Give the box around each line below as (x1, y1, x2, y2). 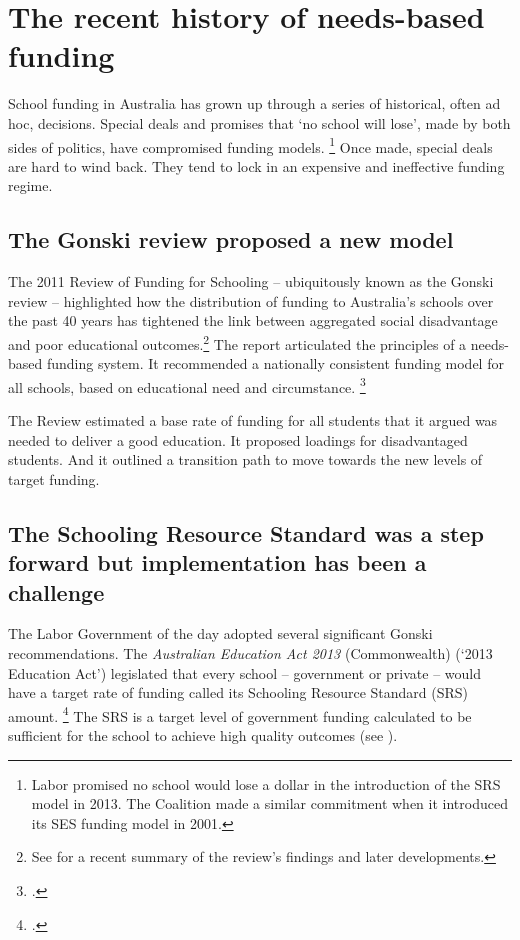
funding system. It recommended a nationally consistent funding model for (46, 353, 504, 374)
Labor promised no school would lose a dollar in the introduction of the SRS (31, 773, 501, 794)
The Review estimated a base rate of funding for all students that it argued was (8, 410, 498, 431)
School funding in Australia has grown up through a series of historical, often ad (8, 93, 501, 114)
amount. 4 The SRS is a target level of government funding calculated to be (8, 702, 472, 726)
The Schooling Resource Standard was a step (8, 517, 484, 548)
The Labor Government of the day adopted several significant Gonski (8, 623, 433, 644)
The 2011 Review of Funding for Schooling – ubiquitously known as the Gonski (8, 271, 494, 292)
